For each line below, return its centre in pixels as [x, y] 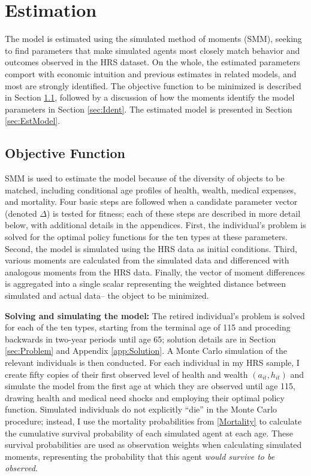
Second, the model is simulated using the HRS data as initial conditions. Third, [151, 248]
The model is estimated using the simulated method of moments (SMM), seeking [153, 39]
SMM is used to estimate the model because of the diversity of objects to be [145, 178]
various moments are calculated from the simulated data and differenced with [147, 260]
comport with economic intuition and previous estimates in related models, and [151, 73]
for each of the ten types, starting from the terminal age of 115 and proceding [148, 327]
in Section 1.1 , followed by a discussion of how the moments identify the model [150, 97]
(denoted [21, 213]
